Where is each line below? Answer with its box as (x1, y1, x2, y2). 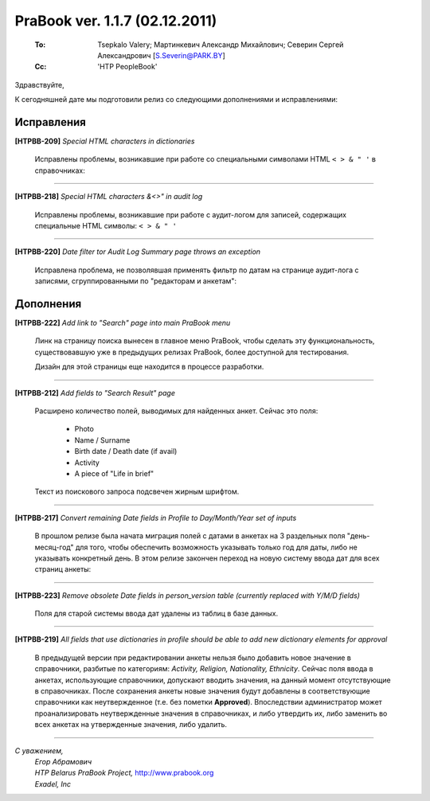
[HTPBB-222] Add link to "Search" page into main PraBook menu (14, 318, 231, 328)
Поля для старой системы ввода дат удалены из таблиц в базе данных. (34, 609, 279, 619)
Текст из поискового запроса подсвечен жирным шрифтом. (34, 486, 240, 497)
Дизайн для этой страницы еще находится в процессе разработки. (34, 362, 264, 372)
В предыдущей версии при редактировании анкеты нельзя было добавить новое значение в (34, 653, 352, 662)
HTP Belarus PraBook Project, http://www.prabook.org (34, 768, 214, 778)
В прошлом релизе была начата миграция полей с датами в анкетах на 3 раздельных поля (34, 531, 346, 541)
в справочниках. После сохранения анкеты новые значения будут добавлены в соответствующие (34, 686, 370, 696)
